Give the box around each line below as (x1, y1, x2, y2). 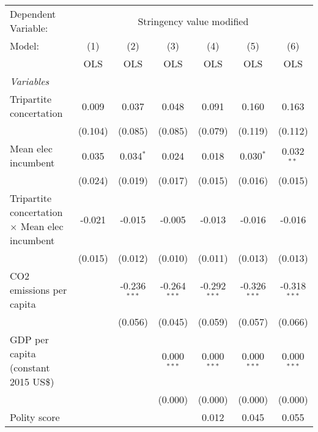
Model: (10, 39, 40, 53)
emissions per (10, 283, 67, 297)
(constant (10, 360, 50, 374)
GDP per (10, 332, 49, 346)
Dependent (10, 7, 56, 21)
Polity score (10, 410, 60, 424)
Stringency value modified (138, 13, 249, 28)
